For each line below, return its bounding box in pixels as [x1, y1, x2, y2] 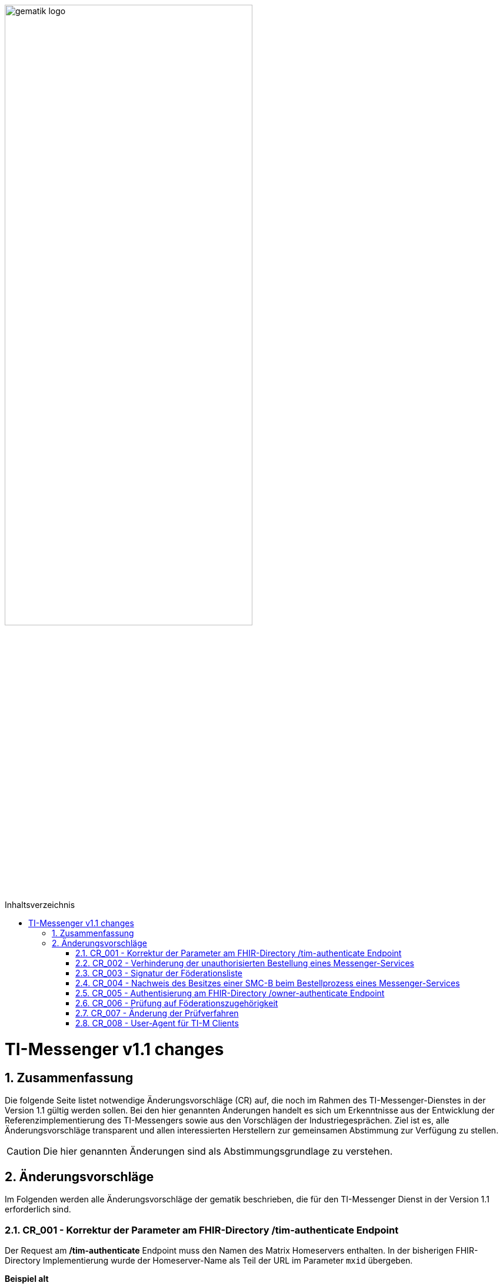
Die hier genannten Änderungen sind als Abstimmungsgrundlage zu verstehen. [43, 1145, 393, 1158]
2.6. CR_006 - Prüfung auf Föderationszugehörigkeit [75, 998, 278, 1009]
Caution [6, 1145, 41, 1158]
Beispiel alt [5, 1273, 49, 1284]
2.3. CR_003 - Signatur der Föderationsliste [75, 968, 242, 979]
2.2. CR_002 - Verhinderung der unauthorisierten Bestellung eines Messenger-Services [75, 958, 414, 969]
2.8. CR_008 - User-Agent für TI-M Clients [75, 1018, 239, 1029]
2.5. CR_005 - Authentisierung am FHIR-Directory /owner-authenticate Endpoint [75, 988, 385, 999]
